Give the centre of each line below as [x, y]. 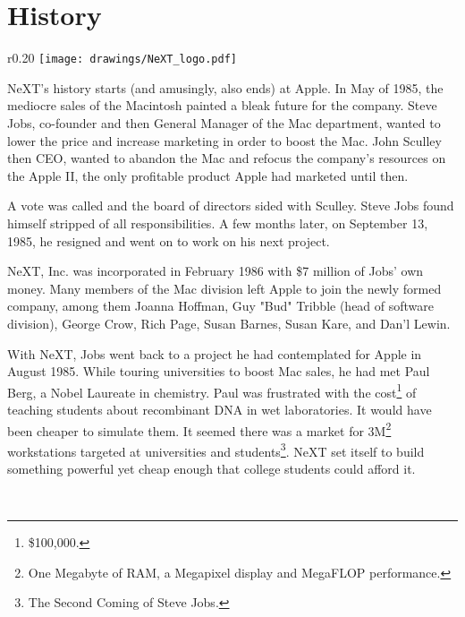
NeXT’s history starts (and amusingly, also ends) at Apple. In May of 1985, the [225, 87]
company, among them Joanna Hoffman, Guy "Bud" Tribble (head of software [221, 306]
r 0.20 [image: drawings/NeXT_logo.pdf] [122, 58]
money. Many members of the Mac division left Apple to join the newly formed [224, 288]
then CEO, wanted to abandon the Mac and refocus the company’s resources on [227, 158]
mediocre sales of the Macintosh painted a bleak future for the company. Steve [222, 105]
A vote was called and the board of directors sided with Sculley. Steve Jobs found [231, 206]
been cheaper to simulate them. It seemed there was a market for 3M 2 [199, 429]
